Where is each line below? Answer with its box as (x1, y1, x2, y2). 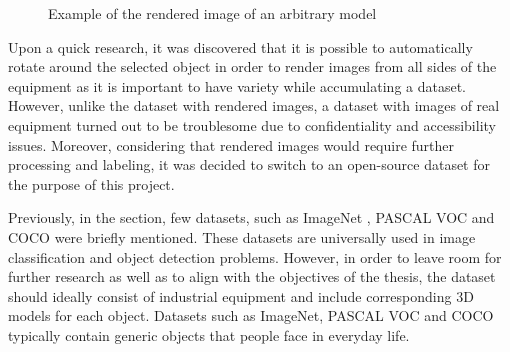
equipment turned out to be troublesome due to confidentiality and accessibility (8, 114, 496, 135)
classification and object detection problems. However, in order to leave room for (8, 246, 502, 267)
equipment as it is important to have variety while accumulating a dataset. (8, 75, 467, 96)
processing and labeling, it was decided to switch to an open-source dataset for (8, 154, 491, 175)
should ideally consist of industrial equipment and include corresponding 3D (8, 285, 474, 306)
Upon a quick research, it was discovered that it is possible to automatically (8, 36, 473, 57)
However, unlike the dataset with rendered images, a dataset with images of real (8, 95, 500, 116)
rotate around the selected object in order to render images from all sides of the (8, 56, 497, 77)
